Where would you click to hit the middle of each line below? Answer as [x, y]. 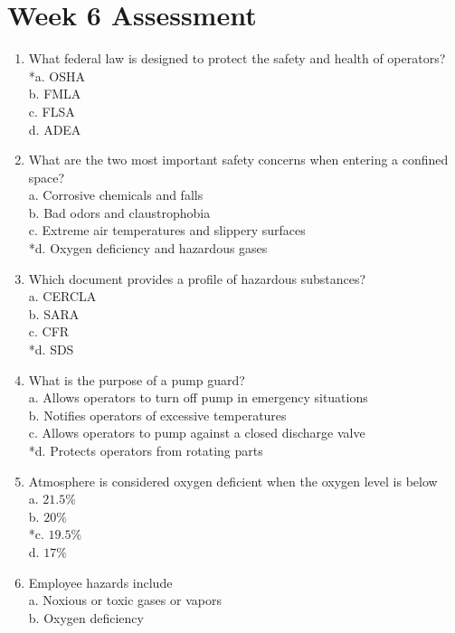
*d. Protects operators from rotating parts [146, 450]
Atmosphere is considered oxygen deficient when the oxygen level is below [233, 481]
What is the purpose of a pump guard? [137, 379]
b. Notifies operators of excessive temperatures [157, 415]
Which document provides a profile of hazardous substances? [197, 278]
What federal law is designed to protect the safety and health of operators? [237, 58]
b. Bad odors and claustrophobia [119, 212]
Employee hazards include [100, 582]
